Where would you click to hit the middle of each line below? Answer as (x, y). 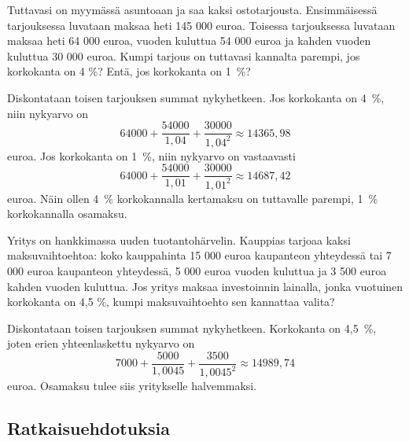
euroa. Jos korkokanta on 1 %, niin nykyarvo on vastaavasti (151, 155)
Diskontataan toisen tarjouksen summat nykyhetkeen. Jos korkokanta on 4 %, (196, 97)
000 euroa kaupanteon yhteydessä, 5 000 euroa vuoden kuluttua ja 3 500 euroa (197, 270)
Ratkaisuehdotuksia (88, 428)
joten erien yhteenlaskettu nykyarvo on (101, 343)
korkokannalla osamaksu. (67, 214)
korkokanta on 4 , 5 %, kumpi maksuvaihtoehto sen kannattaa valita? (171, 302)
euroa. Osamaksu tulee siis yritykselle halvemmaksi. (132, 386)
